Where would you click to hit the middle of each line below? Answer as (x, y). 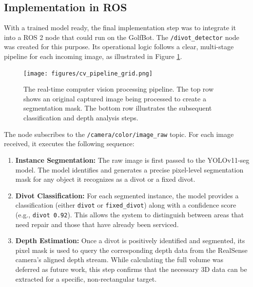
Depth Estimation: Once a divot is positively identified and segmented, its (130, 240)
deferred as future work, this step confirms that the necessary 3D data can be (131, 269)
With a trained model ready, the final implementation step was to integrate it (120, 28)
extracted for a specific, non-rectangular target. (86, 278)
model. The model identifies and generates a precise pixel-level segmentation (129, 169)
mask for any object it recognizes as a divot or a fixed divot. (105, 179)
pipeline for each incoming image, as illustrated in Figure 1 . (93, 56)
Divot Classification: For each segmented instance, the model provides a (127, 195)
